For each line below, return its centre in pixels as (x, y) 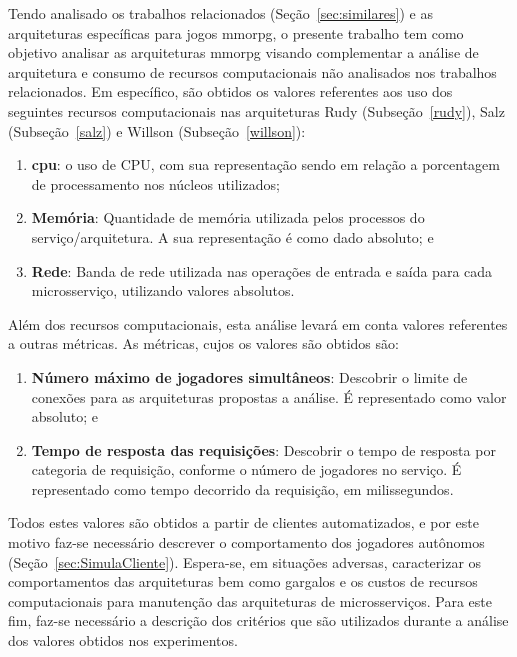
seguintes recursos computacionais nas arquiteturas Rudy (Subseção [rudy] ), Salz (256, 110)
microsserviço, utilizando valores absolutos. (163, 290)
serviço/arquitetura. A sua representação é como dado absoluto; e (232, 236)
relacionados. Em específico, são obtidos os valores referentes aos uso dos (230, 91)
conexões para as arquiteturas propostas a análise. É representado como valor (269, 396)
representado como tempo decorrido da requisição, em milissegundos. (242, 488)
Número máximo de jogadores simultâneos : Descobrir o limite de (249, 376)
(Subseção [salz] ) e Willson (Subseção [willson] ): (157, 130)
